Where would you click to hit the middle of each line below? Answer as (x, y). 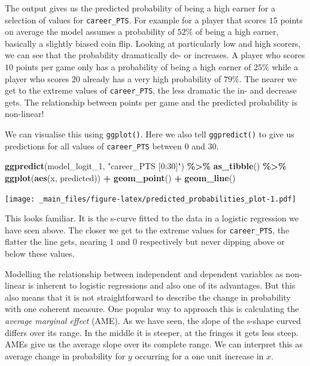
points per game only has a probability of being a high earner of (133, 67)
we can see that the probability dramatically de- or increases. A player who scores (155, 55)
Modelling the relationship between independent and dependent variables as (144, 273)
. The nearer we (268, 78)
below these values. (40, 253)
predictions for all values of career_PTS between (93, 145)
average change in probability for (65, 355)
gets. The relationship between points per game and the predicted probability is (151, 102)
